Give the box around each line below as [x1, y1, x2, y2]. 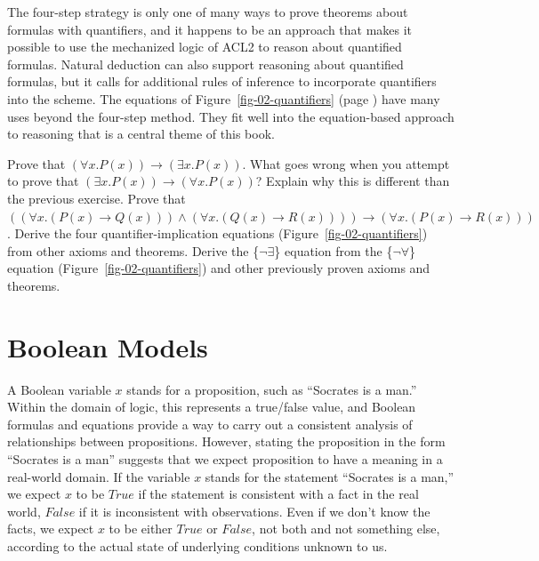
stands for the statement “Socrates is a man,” [205, 467, 455, 485]
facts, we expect [7, 519, 94, 538]
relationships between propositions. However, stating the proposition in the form [7, 432, 446, 451]
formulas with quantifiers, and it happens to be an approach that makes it [7, 20, 413, 38]
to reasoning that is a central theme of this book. [7, 124, 275, 143]
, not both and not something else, [252, 519, 440, 538]
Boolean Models [7, 328, 208, 365]
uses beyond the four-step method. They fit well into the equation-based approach [7, 107, 455, 125]
